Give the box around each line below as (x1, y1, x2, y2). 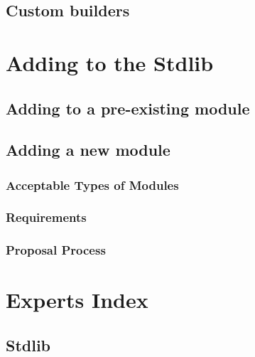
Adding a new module (6, 139, 170, 161)
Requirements (6, 208, 87, 226)
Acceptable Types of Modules (6, 176, 179, 193)
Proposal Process (6, 241, 106, 259)
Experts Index (6, 285, 148, 314)
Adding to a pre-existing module (6, 97, 250, 119)
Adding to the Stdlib (6, 48, 214, 77)
